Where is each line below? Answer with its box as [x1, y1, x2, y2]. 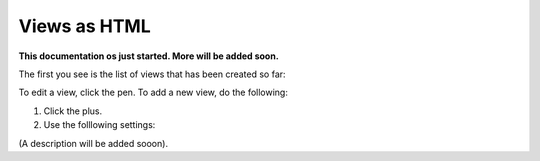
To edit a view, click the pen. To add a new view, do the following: [18, 86, 289, 99]
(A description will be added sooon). [18, 137, 169, 149]
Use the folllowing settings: [43, 119, 156, 131]
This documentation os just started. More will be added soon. [18, 50, 279, 62]
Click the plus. [43, 105, 103, 117]
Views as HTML [18, 15, 151, 37]
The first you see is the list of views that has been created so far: [18, 68, 286, 80]
